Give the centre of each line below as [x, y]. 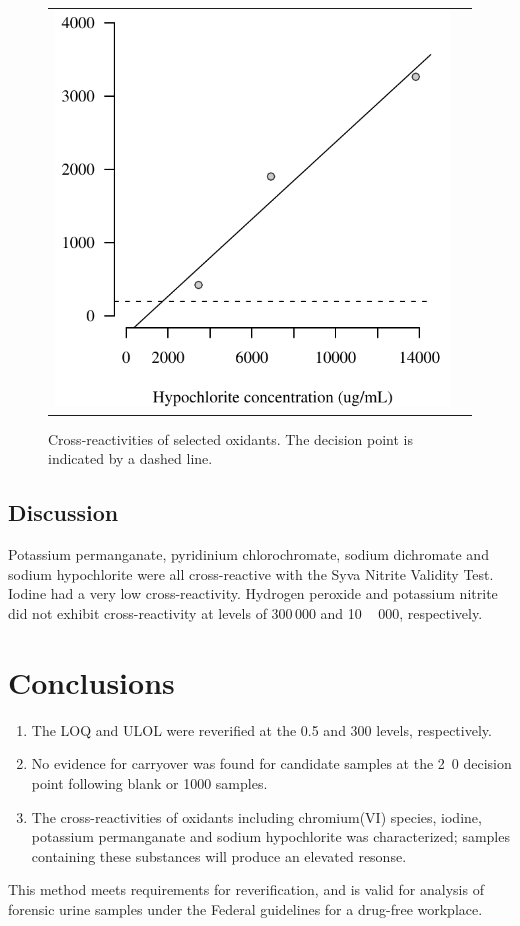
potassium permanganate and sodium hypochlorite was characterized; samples [270, 836]
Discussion [63, 512]
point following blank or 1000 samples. [149, 782]
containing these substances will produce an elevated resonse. [219, 855]
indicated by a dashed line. [130, 458]
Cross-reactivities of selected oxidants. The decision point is [230, 438]
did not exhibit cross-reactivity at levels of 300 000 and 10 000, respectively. [245, 613]
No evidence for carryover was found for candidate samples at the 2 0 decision [271, 763]
